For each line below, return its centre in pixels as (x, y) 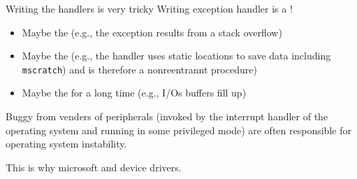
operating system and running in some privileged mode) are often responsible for (178, 130)
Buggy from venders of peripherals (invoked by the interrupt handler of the (167, 116)
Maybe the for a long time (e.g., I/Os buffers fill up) (134, 93)
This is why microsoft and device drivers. (94, 167)
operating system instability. (66, 144)
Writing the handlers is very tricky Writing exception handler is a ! (149, 8)
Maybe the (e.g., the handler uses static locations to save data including (176, 56)
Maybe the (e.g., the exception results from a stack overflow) (152, 32)
